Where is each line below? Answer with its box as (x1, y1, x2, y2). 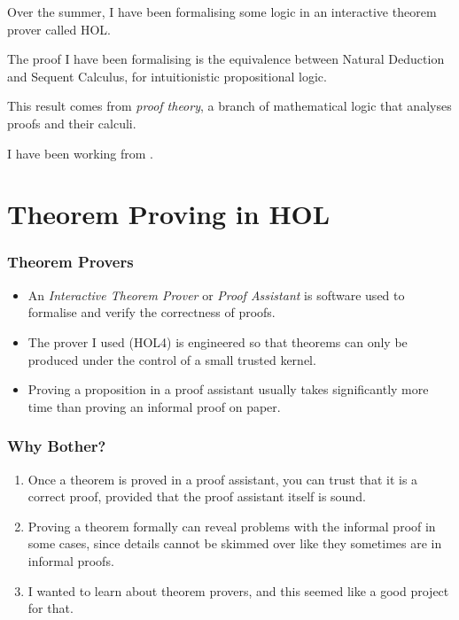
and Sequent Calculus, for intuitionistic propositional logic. (7, 66, 327, 85)
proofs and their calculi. (7, 113, 136, 132)
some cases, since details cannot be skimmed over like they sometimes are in (27, 534, 442, 553)
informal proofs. (27, 551, 114, 570)
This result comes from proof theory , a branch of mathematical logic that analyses (7, 97, 452, 115)
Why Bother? (7, 435, 106, 457)
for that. (27, 599, 74, 617)
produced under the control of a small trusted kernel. (27, 350, 316, 368)
